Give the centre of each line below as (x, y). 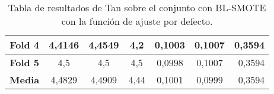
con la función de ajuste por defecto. (137, 21)
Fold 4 (25, 45)
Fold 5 (25, 62)
